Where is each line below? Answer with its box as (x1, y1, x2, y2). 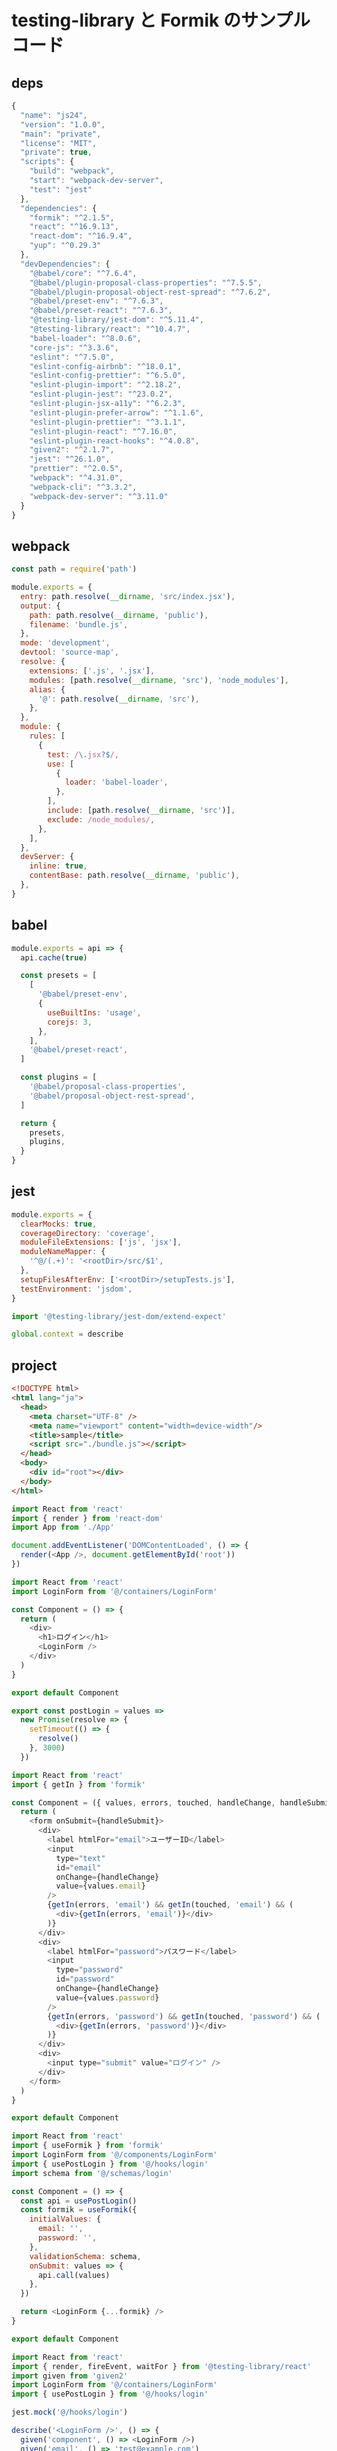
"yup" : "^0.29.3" (29, 241, 102, 251)
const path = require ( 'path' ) (11, 564, 138, 575)
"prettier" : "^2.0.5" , (29, 464, 124, 474)
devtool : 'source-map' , (20, 647, 119, 658)
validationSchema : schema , (29, 2251, 142, 2261)
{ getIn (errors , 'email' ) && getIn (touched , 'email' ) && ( (47, 1900, 294, 1910)
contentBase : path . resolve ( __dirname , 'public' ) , (29, 871, 241, 881)
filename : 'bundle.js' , (29, 619, 129, 630)
